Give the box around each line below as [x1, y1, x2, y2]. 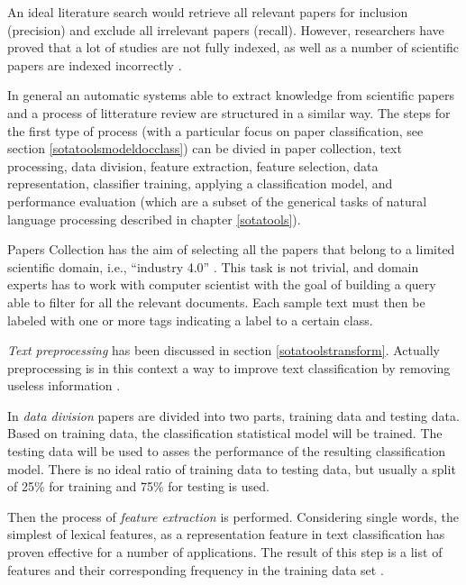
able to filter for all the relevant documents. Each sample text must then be [7, 292, 425, 311]
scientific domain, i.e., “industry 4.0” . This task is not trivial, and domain [7, 257, 419, 276]
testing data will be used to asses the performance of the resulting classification [7, 442, 446, 461]
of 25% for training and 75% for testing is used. [7, 477, 270, 496]
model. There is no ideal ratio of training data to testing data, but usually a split [7, 459, 456, 478]
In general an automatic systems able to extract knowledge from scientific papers [7, 86, 454, 105]
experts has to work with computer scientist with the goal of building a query [7, 275, 436, 294]
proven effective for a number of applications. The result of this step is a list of [7, 543, 443, 562]
